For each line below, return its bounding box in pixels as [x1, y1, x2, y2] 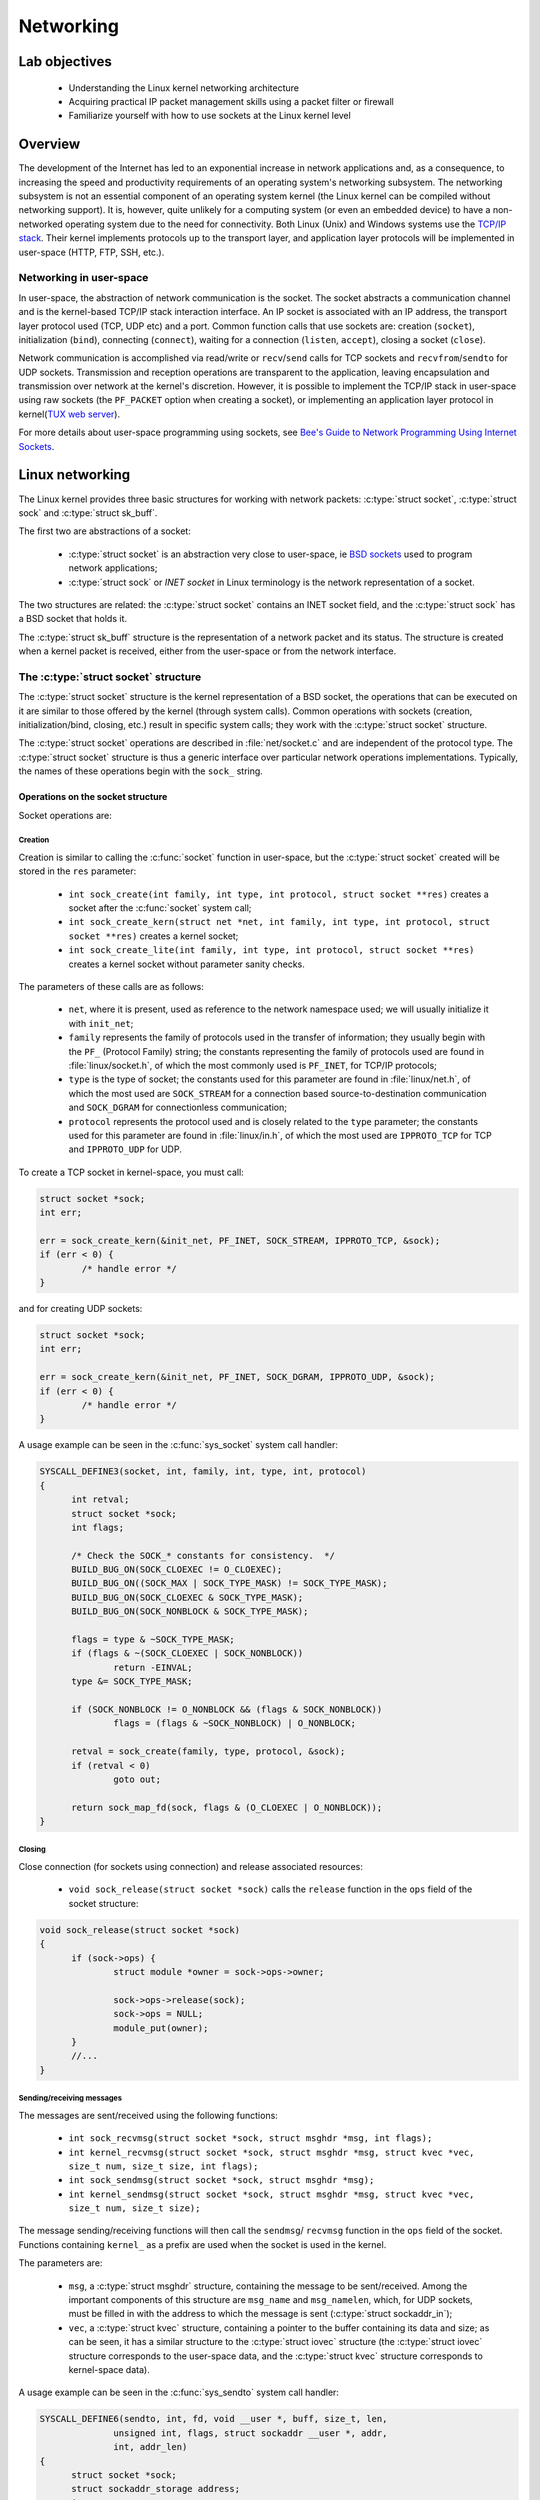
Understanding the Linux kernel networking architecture [68, 81, 300, 94]
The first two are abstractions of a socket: [18, 525, 192, 537]
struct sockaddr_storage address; [71, 2483, 240, 2495]
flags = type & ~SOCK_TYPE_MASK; [71, 1634, 235, 1645]
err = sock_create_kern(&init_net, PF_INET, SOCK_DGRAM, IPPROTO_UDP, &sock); [39, 1371, 435, 1383]
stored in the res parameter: [18, 865, 137, 877]
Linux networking [18, 466, 131, 484]
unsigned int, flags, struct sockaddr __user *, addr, [113, 2427, 388, 2439]
